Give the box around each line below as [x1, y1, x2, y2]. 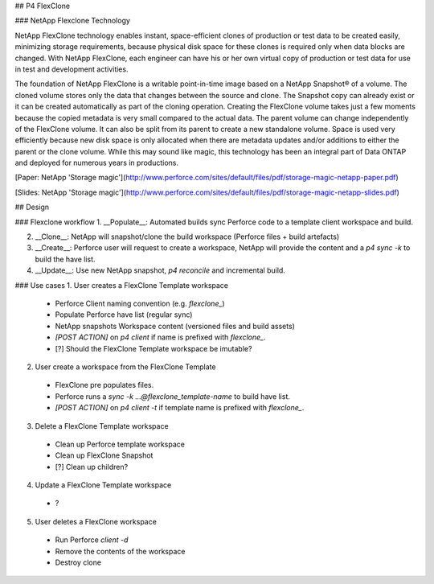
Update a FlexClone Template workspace [35, 480, 172, 490]
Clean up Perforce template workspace [55, 439, 185, 449]
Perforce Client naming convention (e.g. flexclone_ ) [55, 298, 225, 308]
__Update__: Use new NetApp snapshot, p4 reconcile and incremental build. [35, 265, 285, 275]
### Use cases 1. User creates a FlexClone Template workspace [14, 280, 229, 290]
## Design [14, 202, 50, 212]
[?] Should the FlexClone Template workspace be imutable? [55, 343, 252, 353]
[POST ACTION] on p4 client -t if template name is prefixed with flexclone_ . [55, 403, 305, 413]
